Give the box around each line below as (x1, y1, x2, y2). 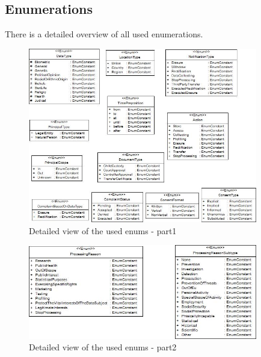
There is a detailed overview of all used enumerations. (5, 28, 203, 40)
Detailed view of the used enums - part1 (29, 224, 177, 237)
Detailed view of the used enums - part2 (29, 341, 177, 353)
